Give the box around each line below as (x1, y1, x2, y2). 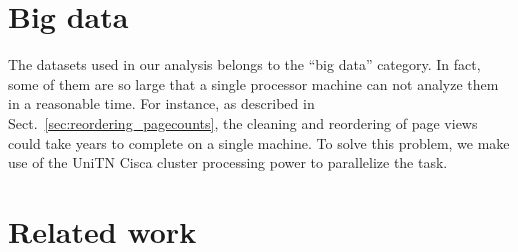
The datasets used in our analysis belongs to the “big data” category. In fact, (8, 54, 481, 75)
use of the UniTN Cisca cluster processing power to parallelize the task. (8, 152, 448, 173)
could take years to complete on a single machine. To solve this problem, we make (8, 132, 510, 153)
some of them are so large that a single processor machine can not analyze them (8, 73, 499, 94)
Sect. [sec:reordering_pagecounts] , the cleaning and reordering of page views (8, 112, 478, 133)
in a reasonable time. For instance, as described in (8, 93, 315, 114)
